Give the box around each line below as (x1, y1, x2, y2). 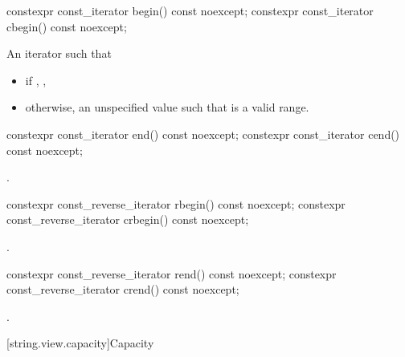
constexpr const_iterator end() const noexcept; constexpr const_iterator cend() (6, 125, 400, 142)
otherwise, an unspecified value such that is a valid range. (25, 99, 309, 116)
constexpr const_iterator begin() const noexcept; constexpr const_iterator (6, 2, 374, 18)
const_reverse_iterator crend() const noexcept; (6, 281, 239, 298)
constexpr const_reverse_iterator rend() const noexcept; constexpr (6, 265, 337, 282)
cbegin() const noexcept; (6, 18, 127, 34)
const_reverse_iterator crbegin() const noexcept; (6, 211, 249, 228)
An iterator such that (6, 45, 112, 62)
